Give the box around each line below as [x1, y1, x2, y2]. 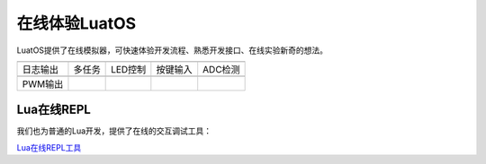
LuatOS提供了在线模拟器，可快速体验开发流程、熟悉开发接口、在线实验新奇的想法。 [16, 45, 328, 56]
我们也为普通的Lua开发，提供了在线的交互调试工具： [16, 125, 212, 136]
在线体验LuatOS [16, 13, 137, 33]
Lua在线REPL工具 [16, 142, 82, 152]
